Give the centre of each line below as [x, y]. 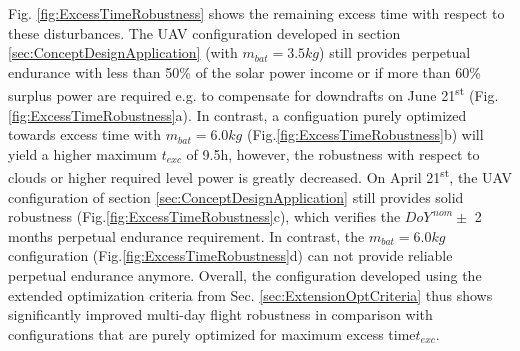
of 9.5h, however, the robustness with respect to [333, 153]
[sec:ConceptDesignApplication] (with [123, 52]
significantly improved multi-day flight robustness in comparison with [220, 314]
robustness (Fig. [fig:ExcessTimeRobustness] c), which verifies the [204, 216]
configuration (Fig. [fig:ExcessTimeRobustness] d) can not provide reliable [230, 255]
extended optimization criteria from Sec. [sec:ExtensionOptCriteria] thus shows [250, 294]
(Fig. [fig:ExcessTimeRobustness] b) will [365, 134]
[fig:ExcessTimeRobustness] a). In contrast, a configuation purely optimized [237, 114]
